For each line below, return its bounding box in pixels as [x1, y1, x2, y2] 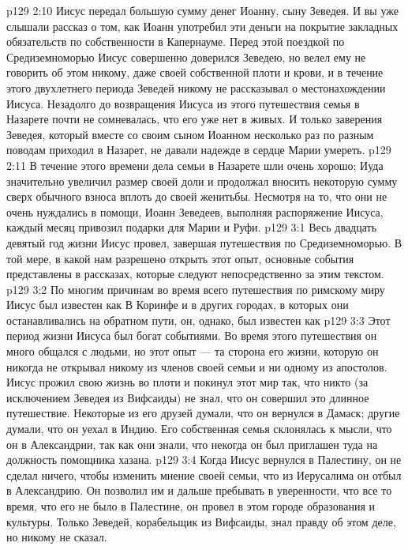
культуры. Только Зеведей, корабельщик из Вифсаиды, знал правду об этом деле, [6, 513, 396, 529]
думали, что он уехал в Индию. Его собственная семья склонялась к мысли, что [6, 420, 392, 437]
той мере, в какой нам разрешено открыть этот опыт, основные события [6, 250, 354, 266]
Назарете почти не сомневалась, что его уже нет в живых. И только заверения [6, 111, 383, 127]
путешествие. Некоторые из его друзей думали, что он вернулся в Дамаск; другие [6, 405, 400, 421]
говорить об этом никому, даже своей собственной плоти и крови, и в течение [6, 64, 384, 81]
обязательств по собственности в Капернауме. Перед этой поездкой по [6, 33, 345, 50]
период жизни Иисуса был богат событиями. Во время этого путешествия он [6, 327, 377, 344]
